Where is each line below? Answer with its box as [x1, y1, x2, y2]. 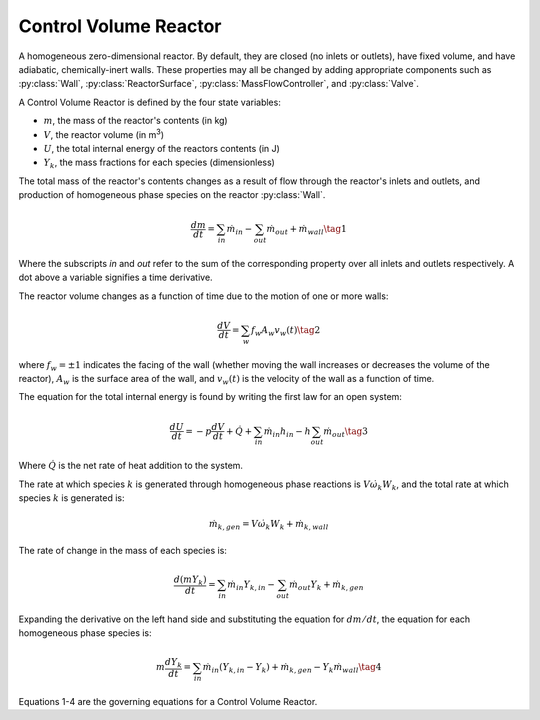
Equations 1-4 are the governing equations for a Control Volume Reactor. [18, 696, 318, 708]
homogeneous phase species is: [18, 627, 152, 639]
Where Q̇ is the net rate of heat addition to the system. [18, 460, 244, 472]
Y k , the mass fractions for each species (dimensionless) [43, 156, 275, 171]
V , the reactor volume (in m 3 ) [43, 126, 165, 140]
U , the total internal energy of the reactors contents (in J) [43, 142, 280, 154]
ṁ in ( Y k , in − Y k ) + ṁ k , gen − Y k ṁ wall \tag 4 [202, 661, 382, 675]
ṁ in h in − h [263, 425, 312, 439]
